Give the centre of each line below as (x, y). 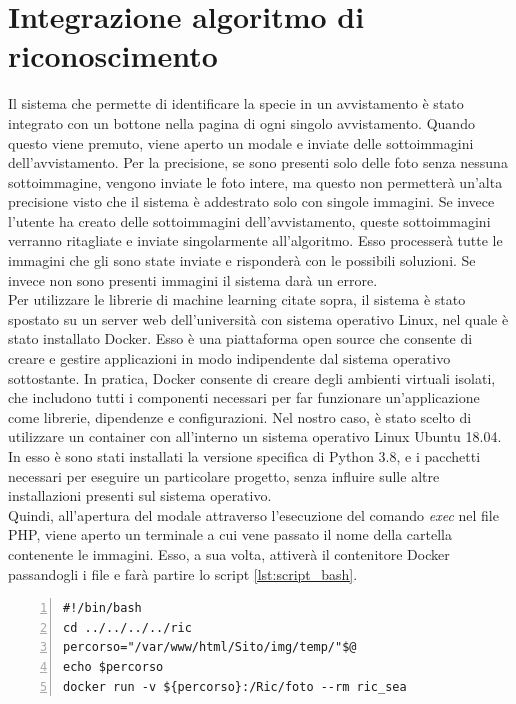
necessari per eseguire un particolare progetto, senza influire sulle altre (224, 475)
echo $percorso (113, 666)
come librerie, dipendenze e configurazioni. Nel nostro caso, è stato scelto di (240, 416)
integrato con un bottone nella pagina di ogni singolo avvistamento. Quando (241, 122)
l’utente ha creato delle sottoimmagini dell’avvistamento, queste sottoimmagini (249, 220)
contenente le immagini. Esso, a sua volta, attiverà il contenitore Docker (229, 553)
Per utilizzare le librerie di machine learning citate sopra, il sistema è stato (237, 299)
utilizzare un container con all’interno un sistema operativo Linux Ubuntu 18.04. (255, 436)
